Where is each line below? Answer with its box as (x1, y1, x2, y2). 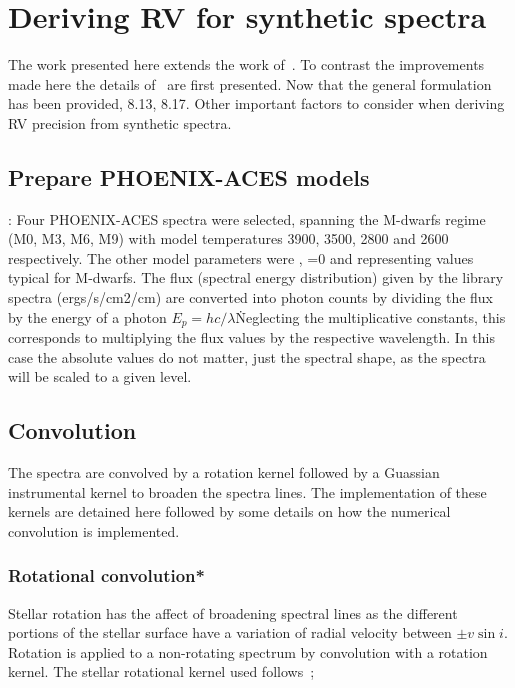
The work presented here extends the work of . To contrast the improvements (8, 54, 485, 75)
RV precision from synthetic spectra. (8, 112, 232, 133)
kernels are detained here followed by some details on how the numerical (8, 501, 451, 522)
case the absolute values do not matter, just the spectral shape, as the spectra (8, 346, 486, 367)
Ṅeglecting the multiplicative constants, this (235, 306, 506, 327)
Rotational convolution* (8, 563, 205, 588)
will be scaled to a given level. (8, 366, 192, 387)
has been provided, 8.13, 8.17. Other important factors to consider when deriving (8, 93, 505, 114)
